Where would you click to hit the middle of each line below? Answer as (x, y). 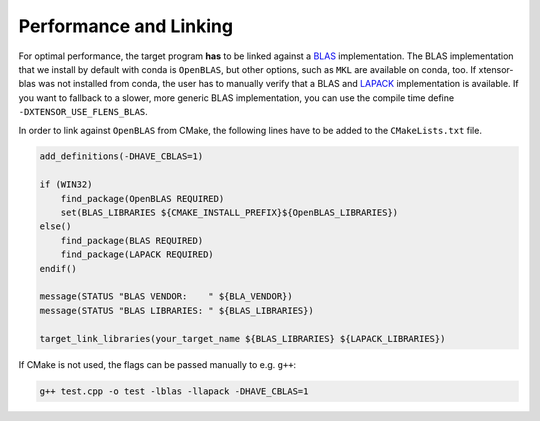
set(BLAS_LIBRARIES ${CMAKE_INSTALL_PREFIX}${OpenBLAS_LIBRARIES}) (229, 213)
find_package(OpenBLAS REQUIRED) (142, 198)
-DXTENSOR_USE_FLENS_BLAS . (83, 112)
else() (55, 226)
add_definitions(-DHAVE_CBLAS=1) (121, 156)
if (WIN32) (66, 184)
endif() (58, 268)
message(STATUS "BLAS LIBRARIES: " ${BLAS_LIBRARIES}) (176, 310)
